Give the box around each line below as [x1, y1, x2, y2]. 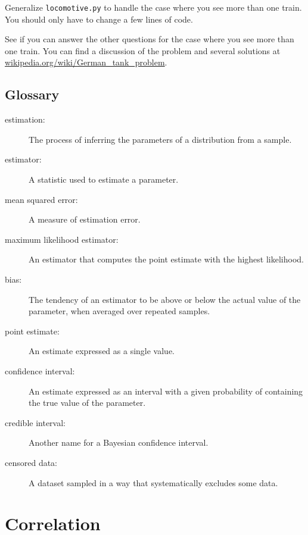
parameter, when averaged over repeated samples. [29, 305, 210, 317]
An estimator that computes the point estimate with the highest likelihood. [29, 253, 304, 265]
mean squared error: [5, 193, 78, 205]
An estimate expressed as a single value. [29, 345, 175, 357]
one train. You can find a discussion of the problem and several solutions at [5, 44, 281, 57]
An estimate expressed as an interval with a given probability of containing [29, 384, 303, 397]
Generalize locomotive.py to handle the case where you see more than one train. [5, 1, 302, 13]
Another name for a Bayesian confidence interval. [29, 436, 209, 449]
